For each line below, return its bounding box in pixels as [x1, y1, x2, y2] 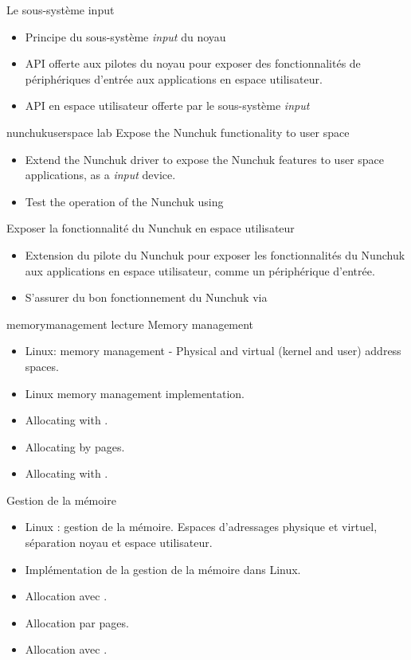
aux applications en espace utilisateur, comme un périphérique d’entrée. [25, 262, 375, 279]
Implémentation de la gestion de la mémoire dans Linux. [25, 560, 301, 577]
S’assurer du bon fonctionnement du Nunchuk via [25, 289, 268, 306]
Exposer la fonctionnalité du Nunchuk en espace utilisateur [6, 220, 295, 236]
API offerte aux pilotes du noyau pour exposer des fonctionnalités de [25, 55, 361, 72]
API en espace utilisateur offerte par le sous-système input [25, 97, 310, 114]
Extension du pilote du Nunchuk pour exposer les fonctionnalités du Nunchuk [25, 246, 405, 263]
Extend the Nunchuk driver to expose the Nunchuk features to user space [25, 150, 385, 167]
